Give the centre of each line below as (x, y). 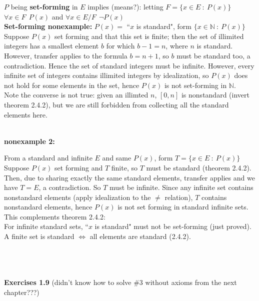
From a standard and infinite (48, 158)
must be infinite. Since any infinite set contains (181, 187)
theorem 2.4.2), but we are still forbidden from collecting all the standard (116, 104)
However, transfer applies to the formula (66, 55)
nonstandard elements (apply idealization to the (77, 197)
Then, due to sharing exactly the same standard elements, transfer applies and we (129, 177)
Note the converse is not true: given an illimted (76, 95)
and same (117, 158)
